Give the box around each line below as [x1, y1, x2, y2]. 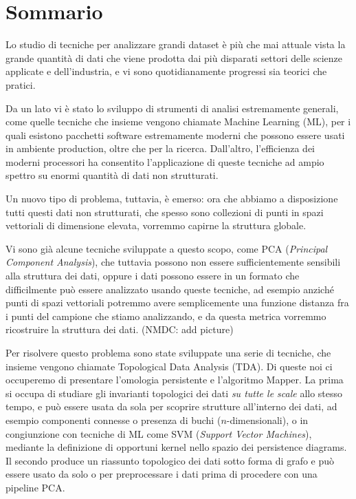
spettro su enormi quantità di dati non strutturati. [5, 168, 219, 182]
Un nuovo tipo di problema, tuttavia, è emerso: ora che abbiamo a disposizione [5, 191, 338, 206]
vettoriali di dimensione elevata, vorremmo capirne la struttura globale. [5, 218, 307, 233]
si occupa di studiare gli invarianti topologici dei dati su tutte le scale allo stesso [5, 385, 343, 400]
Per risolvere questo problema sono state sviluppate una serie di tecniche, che [5, 346, 331, 359]
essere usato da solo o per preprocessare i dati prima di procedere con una [5, 467, 318, 481]
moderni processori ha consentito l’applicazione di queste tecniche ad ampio [5, 154, 324, 169]
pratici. [5, 77, 36, 92]
